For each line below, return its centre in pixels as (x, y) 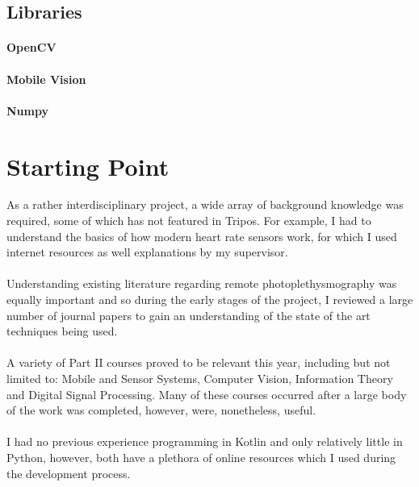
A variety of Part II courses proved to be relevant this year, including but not (199, 362)
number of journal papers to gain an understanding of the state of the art (189, 315)
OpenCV (31, 47)
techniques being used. (62, 331)
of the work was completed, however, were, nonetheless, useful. (161, 410)
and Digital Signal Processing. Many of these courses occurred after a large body (207, 394)
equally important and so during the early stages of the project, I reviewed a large (210, 300)
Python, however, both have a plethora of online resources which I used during (201, 457)
